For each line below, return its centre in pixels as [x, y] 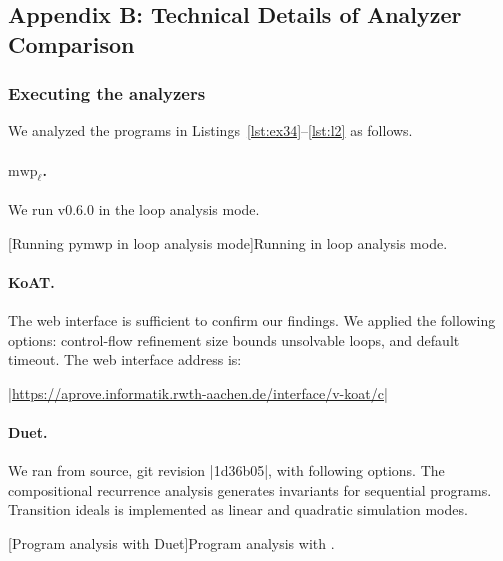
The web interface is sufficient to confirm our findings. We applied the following [252, 319]
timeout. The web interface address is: [125, 359]
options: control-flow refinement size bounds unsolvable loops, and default [234, 339]
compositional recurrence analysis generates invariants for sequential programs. [250, 489]
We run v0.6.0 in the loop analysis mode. [134, 208]
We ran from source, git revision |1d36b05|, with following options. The [226, 470]
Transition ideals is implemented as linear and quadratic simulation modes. [238, 509]
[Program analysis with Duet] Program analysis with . [171, 542]
